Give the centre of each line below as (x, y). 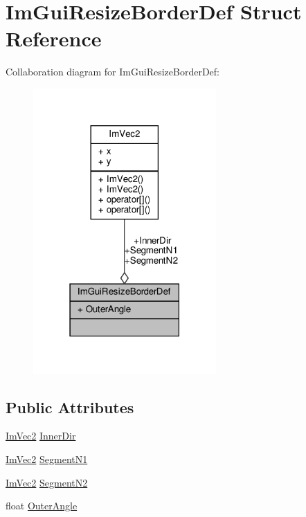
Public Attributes (70, 407)
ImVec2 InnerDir (41, 436)
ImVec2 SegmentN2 (47, 482)
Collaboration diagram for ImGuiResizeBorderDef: (112, 72)
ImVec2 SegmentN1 (47, 459)
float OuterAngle (42, 506)
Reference (54, 38)
